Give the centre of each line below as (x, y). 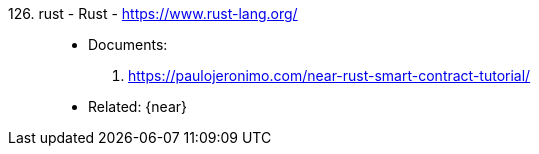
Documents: (128, 44)
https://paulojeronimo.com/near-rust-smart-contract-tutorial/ (329, 75)
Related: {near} (138, 106)
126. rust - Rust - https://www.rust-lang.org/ (153, 13)
